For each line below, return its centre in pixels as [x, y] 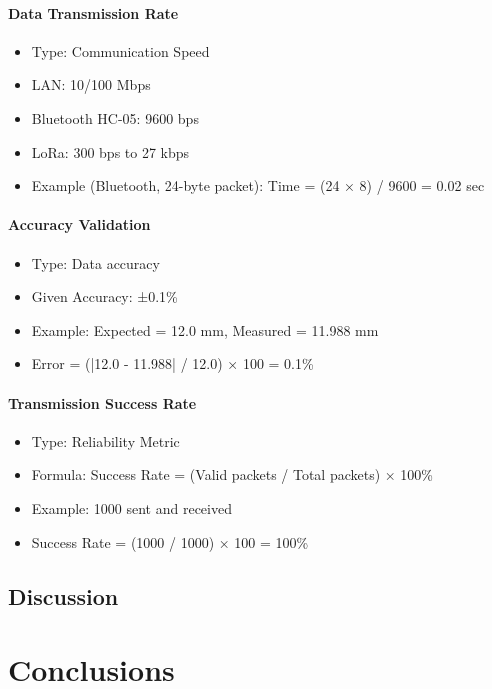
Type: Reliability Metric [105, 440]
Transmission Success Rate [102, 402]
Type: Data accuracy [95, 262]
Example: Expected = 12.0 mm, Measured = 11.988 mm [205, 329]
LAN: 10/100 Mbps [91, 84]
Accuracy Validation [79, 224]
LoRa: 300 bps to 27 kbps [110, 151]
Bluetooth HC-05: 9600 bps [115, 117]
